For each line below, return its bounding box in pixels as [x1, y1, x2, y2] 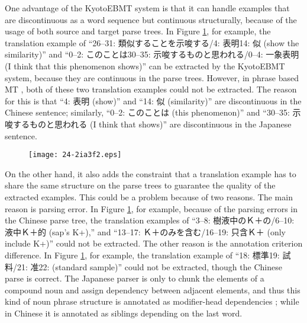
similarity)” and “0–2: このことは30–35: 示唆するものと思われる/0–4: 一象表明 [5, 48, 299, 60]
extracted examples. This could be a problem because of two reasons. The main [5, 190, 293, 203]
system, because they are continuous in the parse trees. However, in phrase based [5, 71, 299, 84]
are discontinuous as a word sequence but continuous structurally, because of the [5, 13, 297, 25]
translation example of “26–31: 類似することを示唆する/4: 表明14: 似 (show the [5, 36, 299, 49]
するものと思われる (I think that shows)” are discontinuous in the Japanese [12, 117, 292, 130]
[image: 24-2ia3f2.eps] [28, 151, 122, 159]
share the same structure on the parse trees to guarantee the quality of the [5, 179, 276, 191]
